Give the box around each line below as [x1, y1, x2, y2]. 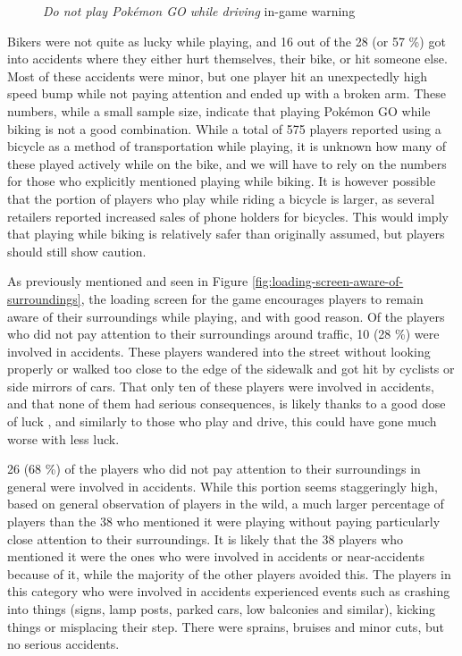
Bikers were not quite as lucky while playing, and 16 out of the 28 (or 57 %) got [7, 31, 446, 50]
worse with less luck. [7, 429, 120, 448]
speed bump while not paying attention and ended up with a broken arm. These [7, 84, 447, 103]
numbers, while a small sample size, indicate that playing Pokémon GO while [7, 101, 431, 120]
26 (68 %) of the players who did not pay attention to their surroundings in [7, 459, 421, 478]
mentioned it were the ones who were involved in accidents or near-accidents [7, 547, 424, 566]
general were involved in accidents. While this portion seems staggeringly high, [7, 476, 438, 495]
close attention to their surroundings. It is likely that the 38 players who [7, 529, 404, 548]
